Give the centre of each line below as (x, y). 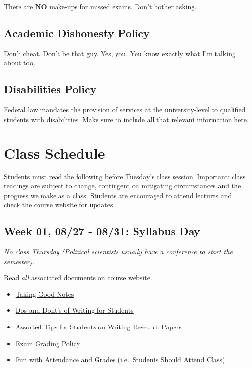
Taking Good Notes (45, 294)
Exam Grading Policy (48, 343)
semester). (19, 261)
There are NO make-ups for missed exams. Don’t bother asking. (100, 6)
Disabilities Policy (50, 89)
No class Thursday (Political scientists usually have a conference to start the (118, 252)
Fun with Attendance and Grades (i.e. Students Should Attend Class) (120, 359)
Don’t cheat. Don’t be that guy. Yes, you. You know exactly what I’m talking (120, 53)
